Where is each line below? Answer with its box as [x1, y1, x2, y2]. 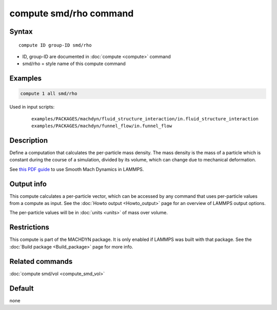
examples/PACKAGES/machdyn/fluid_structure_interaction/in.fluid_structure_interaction [31, 116, 259, 121]
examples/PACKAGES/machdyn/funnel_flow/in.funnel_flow [31, 123, 172, 129]
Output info [9, 179, 47, 188]
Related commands [9, 257, 73, 266]
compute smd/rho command [9, 8, 134, 19]
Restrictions [9, 223, 50, 232]
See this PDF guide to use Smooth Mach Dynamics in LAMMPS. [9, 166, 144, 172]
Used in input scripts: [9, 104, 55, 110]
